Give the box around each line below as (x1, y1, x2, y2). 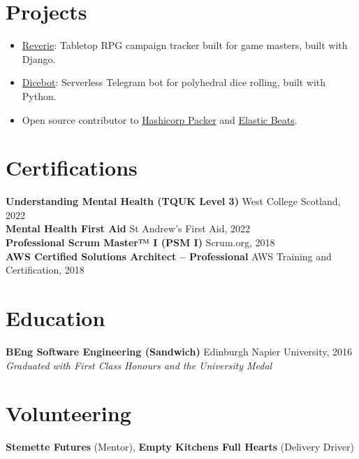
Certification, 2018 (6, 262, 85, 277)
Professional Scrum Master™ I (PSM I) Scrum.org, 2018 (6, 235, 275, 249)
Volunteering (6, 399, 131, 428)
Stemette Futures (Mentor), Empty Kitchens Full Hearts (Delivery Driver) (6, 439, 354, 454)
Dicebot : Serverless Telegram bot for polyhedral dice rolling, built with (22, 75, 326, 90)
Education (6, 303, 105, 332)
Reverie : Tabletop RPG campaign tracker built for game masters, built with (22, 38, 348, 52)
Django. (22, 51, 56, 66)
